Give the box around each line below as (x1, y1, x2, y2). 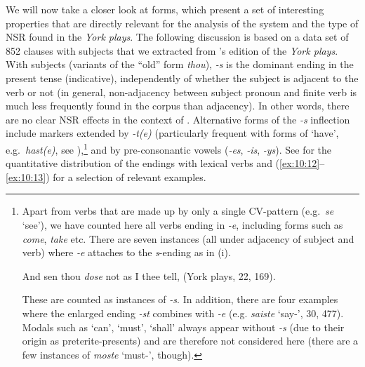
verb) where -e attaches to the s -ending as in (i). (22, 245, 231, 260)
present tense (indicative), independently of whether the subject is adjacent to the (6, 70, 359, 85)
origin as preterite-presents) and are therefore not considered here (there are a (22, 333, 359, 348)
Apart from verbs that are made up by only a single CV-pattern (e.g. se (22, 203, 334, 218)
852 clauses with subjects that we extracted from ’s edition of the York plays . (6, 43, 338, 58)
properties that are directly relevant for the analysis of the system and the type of (6, 15, 359, 30)
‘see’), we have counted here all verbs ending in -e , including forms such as (22, 217, 343, 232)
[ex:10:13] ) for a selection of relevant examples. (6, 169, 206, 184)
